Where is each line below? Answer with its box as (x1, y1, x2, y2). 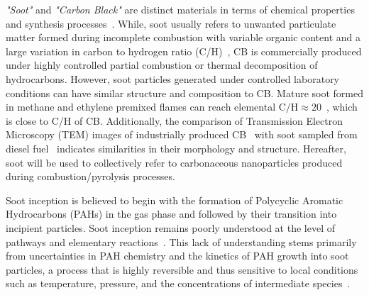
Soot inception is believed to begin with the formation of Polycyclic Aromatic (6, 192, 343, 207)
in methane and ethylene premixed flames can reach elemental (6, 99, 276, 114)
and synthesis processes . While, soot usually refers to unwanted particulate (6, 16, 336, 30)
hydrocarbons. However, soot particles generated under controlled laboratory (6, 71, 340, 86)
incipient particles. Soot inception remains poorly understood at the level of (6, 220, 335, 235)
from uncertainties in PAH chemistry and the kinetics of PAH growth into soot (6, 248, 349, 263)
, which (326, 99, 358, 114)
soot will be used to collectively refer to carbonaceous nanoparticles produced (6, 155, 343, 169)
